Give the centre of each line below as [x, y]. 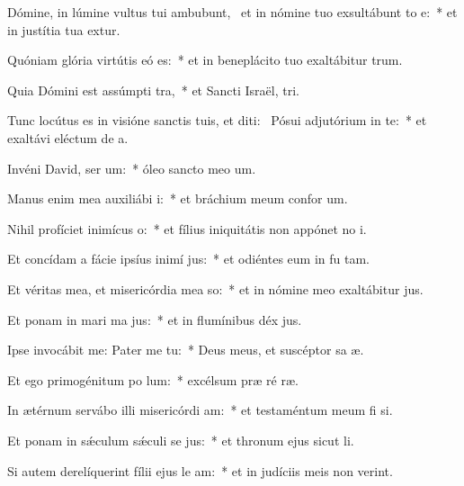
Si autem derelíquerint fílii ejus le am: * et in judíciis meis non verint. [200, 470]
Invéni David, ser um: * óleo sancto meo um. [132, 168]
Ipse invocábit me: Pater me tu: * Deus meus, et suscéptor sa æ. [186, 350]
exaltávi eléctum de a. [68, 137]
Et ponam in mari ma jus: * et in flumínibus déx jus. [155, 319]
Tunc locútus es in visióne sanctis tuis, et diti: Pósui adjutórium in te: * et [217, 120]
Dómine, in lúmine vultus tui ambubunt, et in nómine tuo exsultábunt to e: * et [232, 12]
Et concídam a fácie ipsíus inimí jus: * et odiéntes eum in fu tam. [188, 259]
